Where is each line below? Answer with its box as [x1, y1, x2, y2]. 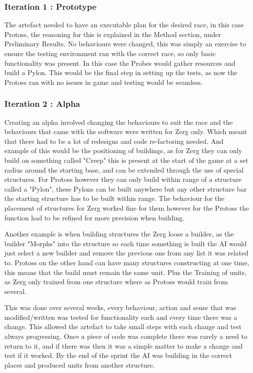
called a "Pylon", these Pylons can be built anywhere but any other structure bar [4, 183, 247, 194]
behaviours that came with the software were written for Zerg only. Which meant [4, 126, 247, 137]
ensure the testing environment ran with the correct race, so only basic [4, 48, 216, 58]
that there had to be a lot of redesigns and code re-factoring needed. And [4, 136, 224, 146]
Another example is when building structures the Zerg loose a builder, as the [4, 229, 234, 239]
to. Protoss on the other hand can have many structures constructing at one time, [4, 257, 250, 267]
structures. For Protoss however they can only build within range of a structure [4, 174, 242, 184]
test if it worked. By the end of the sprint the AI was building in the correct [4, 350, 232, 360]
